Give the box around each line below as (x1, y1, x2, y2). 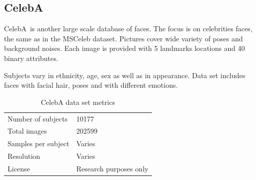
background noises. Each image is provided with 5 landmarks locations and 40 (4, 43, 245, 53)
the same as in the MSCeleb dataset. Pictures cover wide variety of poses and (4, 33, 243, 43)
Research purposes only (76, 163, 148, 173)
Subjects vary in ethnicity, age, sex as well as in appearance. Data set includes (4, 70, 245, 80)
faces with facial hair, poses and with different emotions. (4, 80, 178, 90)
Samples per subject (8, 138, 69, 149)
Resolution (8, 151, 40, 161)
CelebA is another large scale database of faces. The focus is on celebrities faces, (4, 23, 252, 34)
